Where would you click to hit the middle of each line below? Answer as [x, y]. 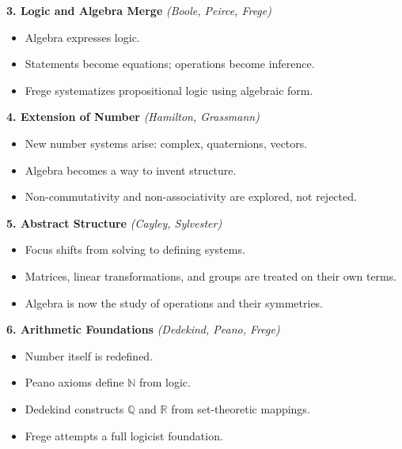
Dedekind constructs [74, 408]
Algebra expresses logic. [82, 37]
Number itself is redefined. [89, 355]
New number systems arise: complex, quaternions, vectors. [166, 143]
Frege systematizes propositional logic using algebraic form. [169, 90]
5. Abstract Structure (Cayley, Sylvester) [114, 223]
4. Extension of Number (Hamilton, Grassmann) [133, 117]
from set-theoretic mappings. [241, 408]
